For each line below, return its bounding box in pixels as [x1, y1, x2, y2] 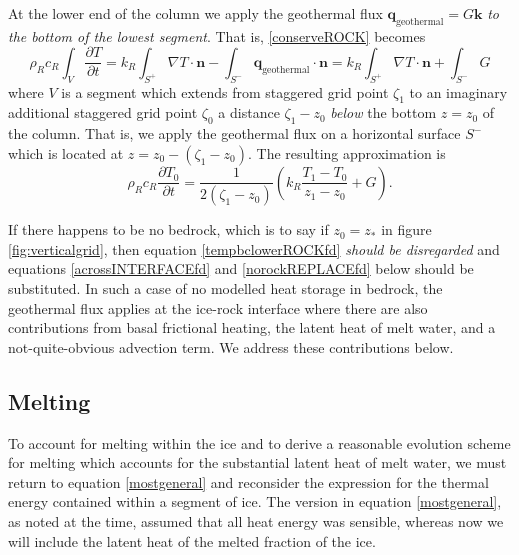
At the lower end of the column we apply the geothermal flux [8, 3, 383, 23]
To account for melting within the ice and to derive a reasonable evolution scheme [8, 432, 511, 453]
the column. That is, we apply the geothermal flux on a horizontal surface [8, 123, 461, 144]
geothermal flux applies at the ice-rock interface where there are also [8, 297, 428, 318]
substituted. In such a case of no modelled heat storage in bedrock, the [8, 278, 443, 299]
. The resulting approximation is [247, 142, 446, 163]
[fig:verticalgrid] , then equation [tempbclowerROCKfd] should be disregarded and [8, 238, 500, 259]
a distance [218, 102, 280, 123]
